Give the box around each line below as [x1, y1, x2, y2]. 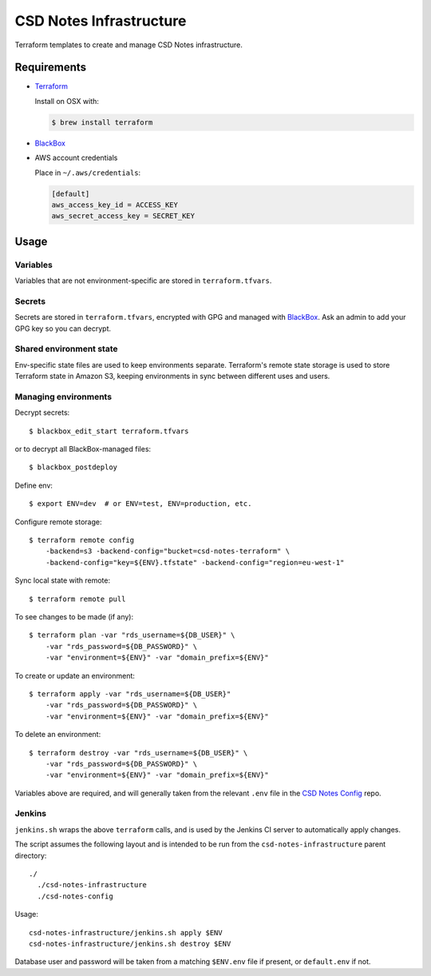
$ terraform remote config [29, 536, 135, 545]
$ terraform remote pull [29, 594, 126, 604]
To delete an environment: [14, 730, 101, 739]
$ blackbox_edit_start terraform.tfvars [29, 426, 189, 436]
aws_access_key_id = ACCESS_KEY [51, 200, 179, 209]
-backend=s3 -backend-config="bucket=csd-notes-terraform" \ [45, 547, 291, 556]
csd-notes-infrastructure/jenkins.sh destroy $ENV [29, 939, 231, 948]
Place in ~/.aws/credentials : [34, 168, 141, 177]
